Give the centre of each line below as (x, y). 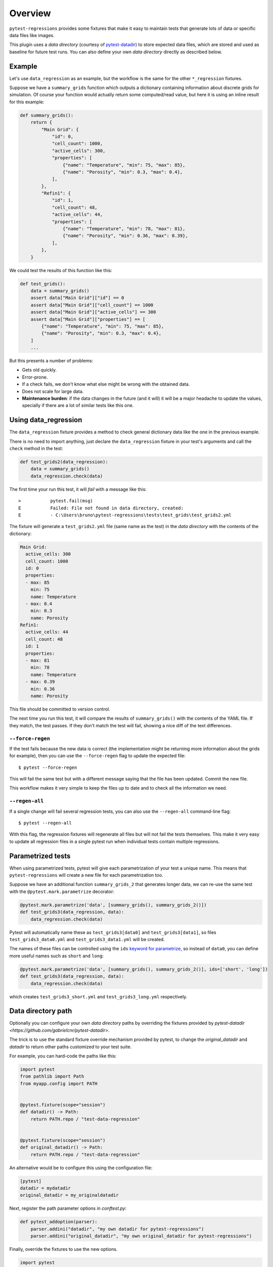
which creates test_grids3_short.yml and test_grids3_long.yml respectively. (98, 996)
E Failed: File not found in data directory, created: (101, 508)
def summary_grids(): (47, 115)
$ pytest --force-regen (48, 767)
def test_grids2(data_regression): (64, 462)
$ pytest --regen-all (45, 823)
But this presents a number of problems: (51, 361)
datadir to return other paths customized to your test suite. (71, 1047)
